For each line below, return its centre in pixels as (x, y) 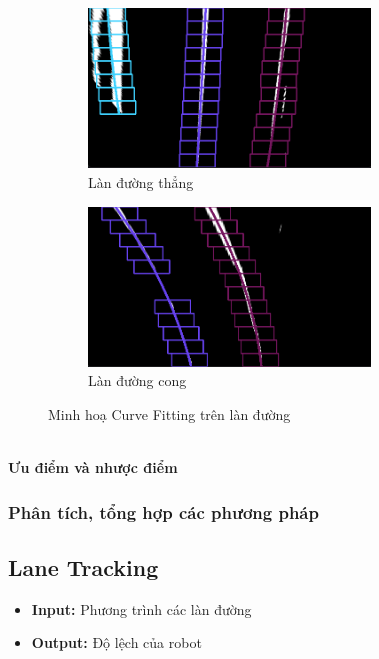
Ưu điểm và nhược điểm (93, 467)
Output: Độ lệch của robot (116, 642)
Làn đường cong (137, 380)
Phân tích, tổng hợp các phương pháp (163, 511)
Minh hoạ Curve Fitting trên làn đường (169, 413)
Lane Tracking (83, 566)
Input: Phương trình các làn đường (141, 608)
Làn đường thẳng (141, 181)
